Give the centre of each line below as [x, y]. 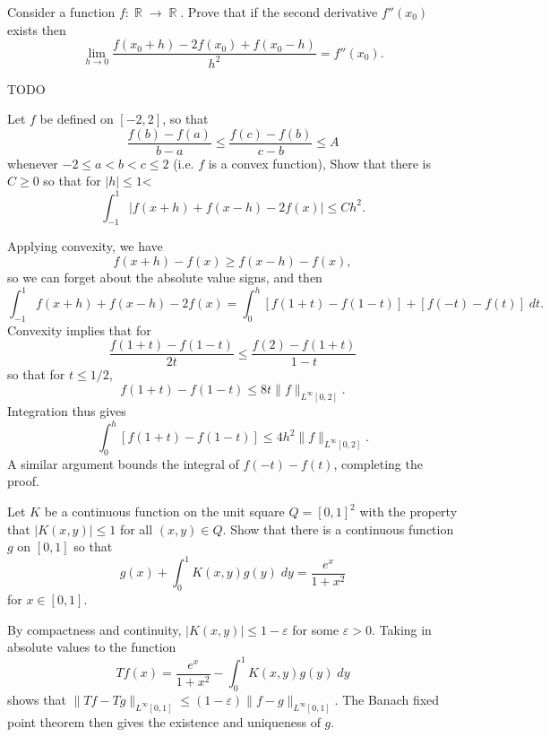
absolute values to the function [92, 647]
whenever [33, 163]
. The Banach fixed [387, 700]
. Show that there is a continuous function [338, 529]
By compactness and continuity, [95, 629]
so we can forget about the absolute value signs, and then [165, 277]
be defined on [77, 119]
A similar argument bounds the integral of [123, 463]
